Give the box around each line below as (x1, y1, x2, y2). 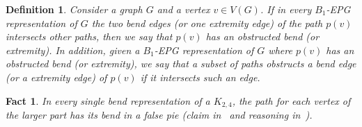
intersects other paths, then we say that (6, 29, 173, 44)
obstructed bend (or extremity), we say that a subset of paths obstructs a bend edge (6, 56, 356, 71)
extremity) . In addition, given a (6, 42, 140, 57)
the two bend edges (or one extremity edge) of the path (91, 15, 323, 30)
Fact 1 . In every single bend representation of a (6, 93, 210, 108)
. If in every (260, 2, 312, 16)
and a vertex (157, 2, 210, 16)
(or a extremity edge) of (6, 69, 107, 84)
